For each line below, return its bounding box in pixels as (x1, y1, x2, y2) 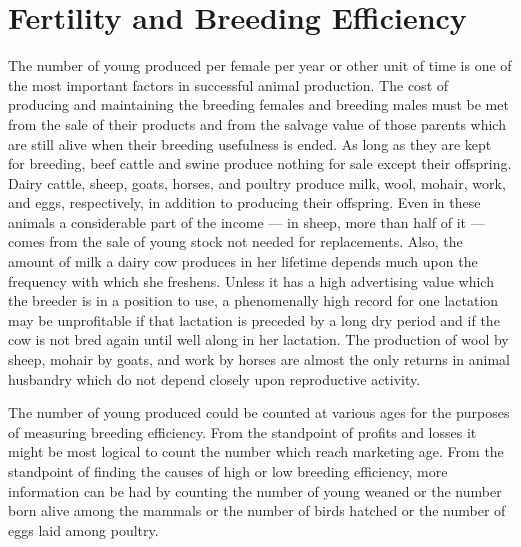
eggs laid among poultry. (8, 519, 159, 540)
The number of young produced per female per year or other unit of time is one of (8, 55, 512, 76)
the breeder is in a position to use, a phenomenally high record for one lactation (8, 290, 499, 311)
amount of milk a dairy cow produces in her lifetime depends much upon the (8, 251, 478, 272)
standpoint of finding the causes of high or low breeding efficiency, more (8, 461, 448, 481)
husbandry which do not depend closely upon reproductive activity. (8, 368, 421, 389)
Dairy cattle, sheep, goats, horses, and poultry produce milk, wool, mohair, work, (8, 172, 506, 193)
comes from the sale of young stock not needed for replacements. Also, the (8, 231, 463, 252)
